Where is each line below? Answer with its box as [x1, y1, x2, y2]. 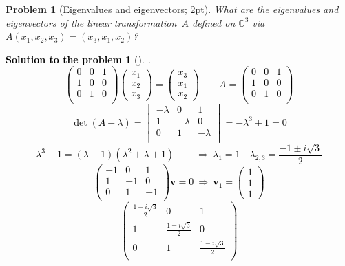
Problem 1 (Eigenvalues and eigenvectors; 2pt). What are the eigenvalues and [6, 2, 339, 16]
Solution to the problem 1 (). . [6, 52, 151, 66]
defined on [192, 15, 236, 30]
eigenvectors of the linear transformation [6, 15, 177, 30]
